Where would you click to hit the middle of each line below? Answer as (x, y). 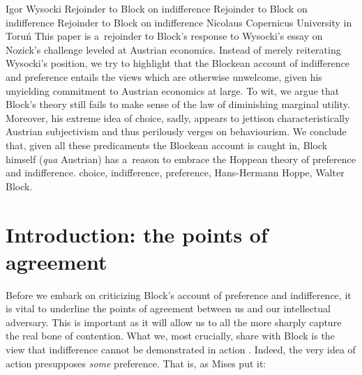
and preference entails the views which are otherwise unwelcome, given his (164, 76)
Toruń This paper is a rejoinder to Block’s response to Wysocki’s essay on (164, 36)
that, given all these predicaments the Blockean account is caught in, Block (167, 145)
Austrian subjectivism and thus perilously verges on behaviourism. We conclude (176, 131)
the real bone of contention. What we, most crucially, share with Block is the (170, 336)
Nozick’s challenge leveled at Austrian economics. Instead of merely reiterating (173, 49)
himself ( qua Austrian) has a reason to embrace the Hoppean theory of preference (181, 159)
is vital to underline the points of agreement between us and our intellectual (168, 308)
